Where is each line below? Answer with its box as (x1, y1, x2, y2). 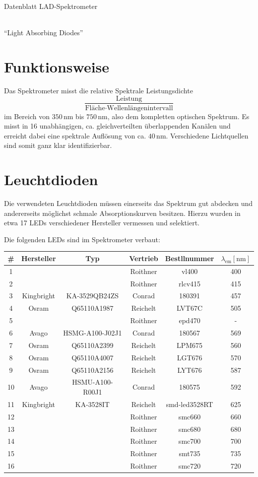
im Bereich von (4, 111, 50, 121)
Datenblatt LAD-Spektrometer (4, 1, 98, 11)
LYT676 (177, 364, 202, 375)
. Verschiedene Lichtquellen (166, 130, 249, 140)
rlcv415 (179, 278, 201, 288)
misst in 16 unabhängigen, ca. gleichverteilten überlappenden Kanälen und (4, 121, 231, 131)
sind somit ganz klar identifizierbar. (4, 140, 112, 150)
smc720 (178, 461, 201, 471)
